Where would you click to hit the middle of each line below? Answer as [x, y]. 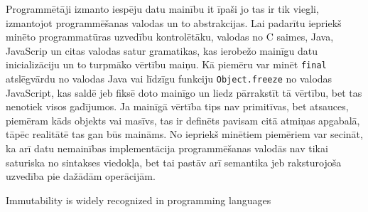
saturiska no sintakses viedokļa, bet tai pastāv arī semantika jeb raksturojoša [174, 162]
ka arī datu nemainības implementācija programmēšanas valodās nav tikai [167, 148]
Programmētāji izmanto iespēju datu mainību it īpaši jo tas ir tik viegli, [162, 9]
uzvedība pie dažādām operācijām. [81, 176]
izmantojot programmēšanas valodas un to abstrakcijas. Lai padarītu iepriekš [174, 22]
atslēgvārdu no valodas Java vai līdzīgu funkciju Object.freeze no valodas [169, 79]
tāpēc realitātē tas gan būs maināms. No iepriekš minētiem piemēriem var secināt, [184, 134]
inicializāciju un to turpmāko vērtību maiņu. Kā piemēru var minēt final [166, 64]
